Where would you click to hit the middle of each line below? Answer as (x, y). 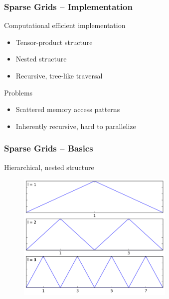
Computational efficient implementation (65, 25)
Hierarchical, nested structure (49, 167)
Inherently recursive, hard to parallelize (76, 126)
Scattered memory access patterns (68, 109)
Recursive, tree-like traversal (59, 75)
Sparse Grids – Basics (49, 148)
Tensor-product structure (54, 42)
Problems (18, 92)
